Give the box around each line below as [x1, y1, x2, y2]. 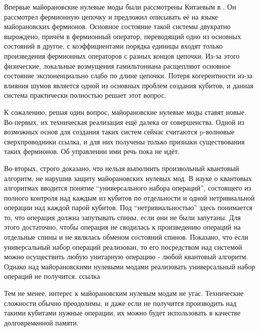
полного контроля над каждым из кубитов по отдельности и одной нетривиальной [4, 192, 255, 203]
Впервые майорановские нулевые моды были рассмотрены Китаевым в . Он [4, 2, 236, 12]
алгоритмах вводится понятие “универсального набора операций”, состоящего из [4, 183, 251, 193]
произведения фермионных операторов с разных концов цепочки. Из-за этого [4, 50, 240, 61]
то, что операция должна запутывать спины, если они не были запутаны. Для [4, 212, 241, 222]
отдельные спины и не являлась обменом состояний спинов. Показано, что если [4, 232, 248, 242]
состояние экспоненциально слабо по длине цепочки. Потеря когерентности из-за [4, 70, 252, 81]
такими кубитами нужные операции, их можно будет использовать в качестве [4, 307, 240, 318]
